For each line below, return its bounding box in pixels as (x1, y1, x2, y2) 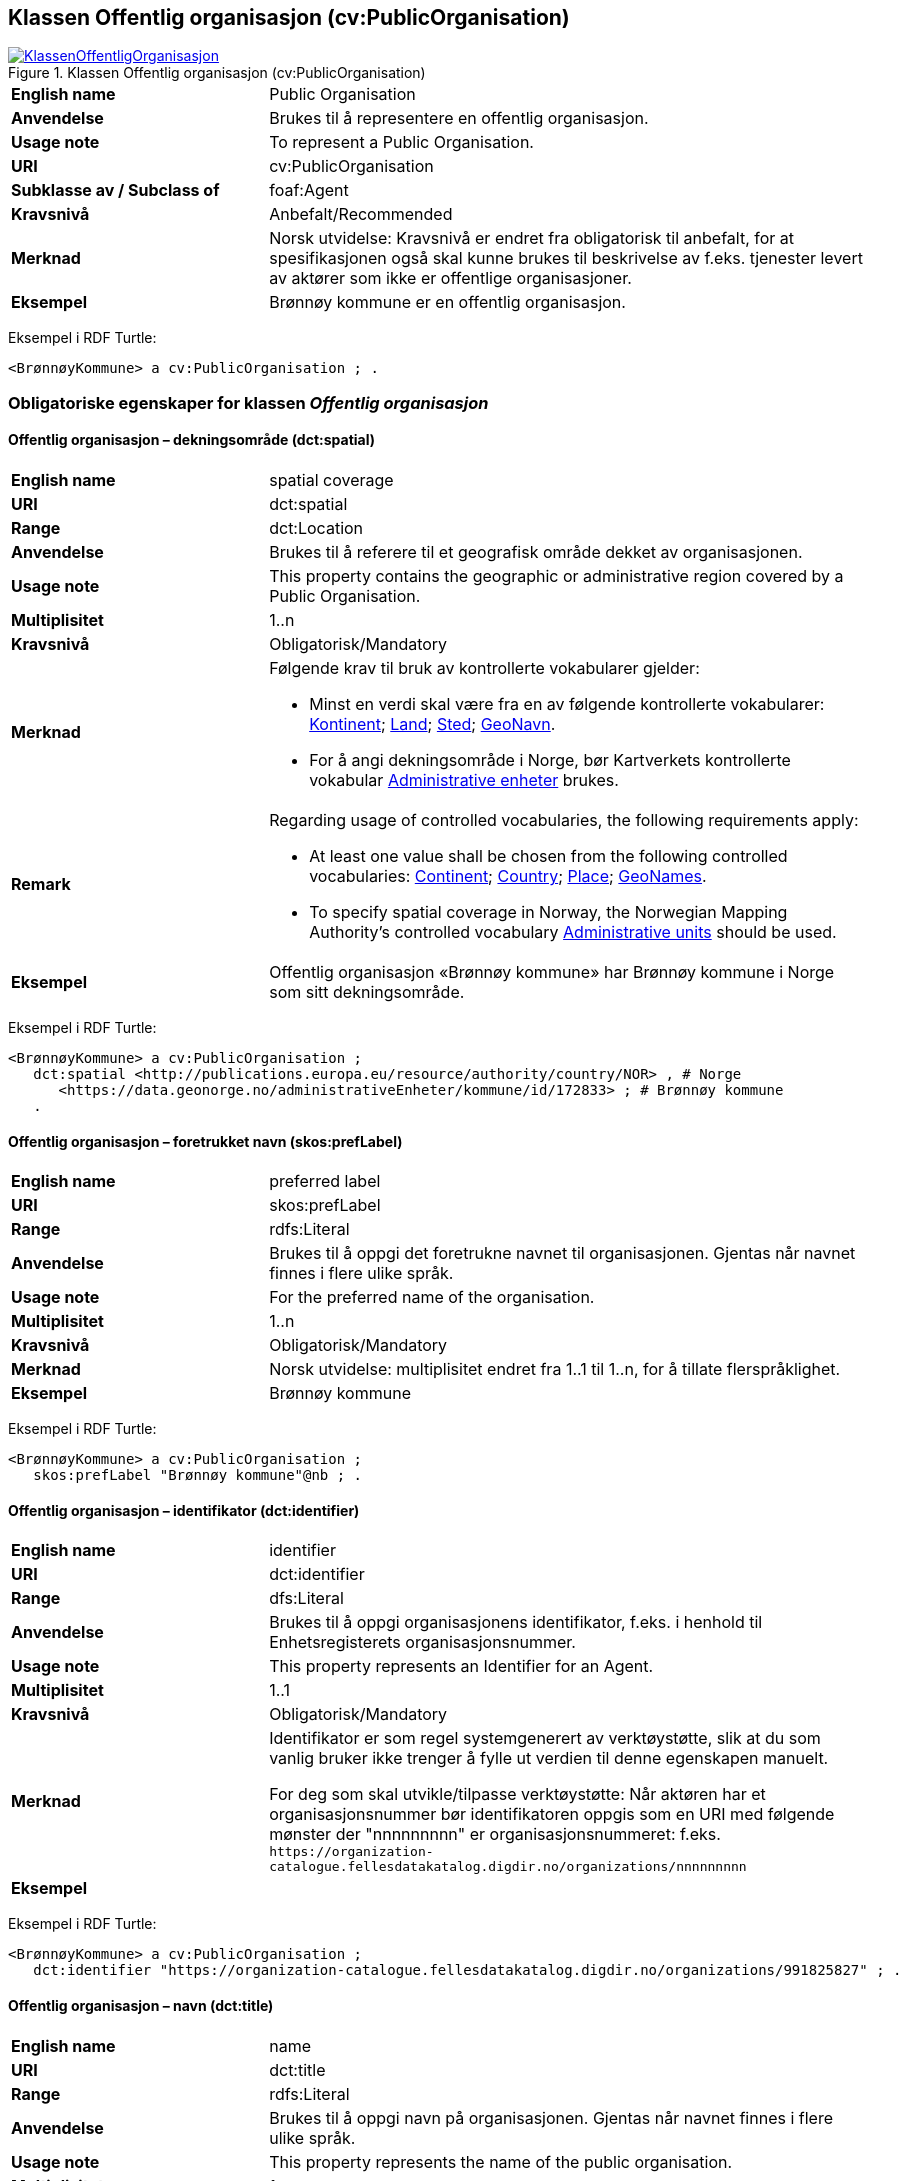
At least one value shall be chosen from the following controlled (309, 846, 788, 867)
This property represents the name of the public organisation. (269, 2151, 733, 2172)
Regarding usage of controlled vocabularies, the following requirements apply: (269, 810, 859, 831)
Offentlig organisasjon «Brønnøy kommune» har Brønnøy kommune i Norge (269, 962, 835, 983)
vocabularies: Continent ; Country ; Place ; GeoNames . (309, 866, 707, 887)
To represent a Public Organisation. (269, 132, 534, 153)
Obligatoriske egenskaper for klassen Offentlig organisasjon (8, 392, 489, 413)
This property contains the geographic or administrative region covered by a (269, 566, 844, 587)
